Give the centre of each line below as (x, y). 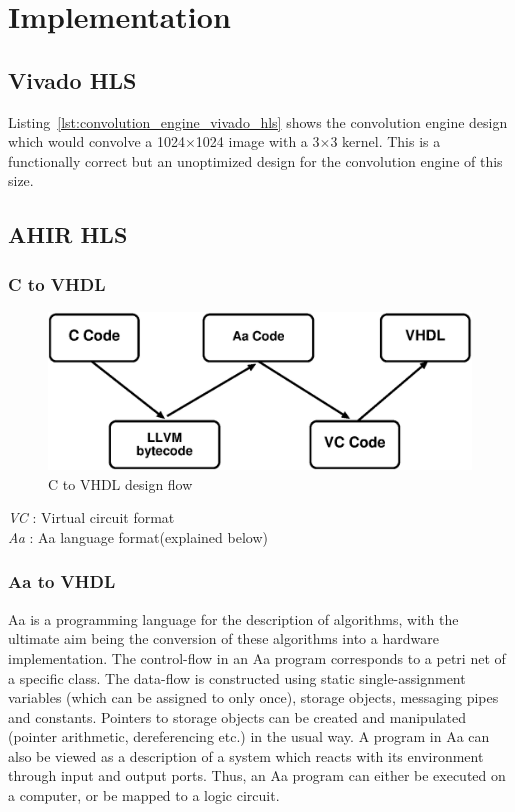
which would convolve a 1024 (96, 141)
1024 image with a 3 (257, 141)
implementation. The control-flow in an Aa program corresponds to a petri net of (257, 657)
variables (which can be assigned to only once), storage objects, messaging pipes (253, 697)
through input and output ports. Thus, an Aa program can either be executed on (257, 775)
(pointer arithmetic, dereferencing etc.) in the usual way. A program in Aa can (249, 736)
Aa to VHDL (62, 581)
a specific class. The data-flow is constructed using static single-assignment (237, 677)
